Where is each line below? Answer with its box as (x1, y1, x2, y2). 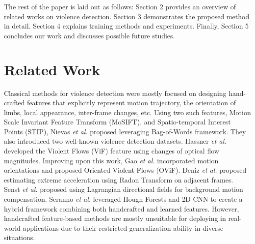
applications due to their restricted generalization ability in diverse (23, 222, 224, 233)
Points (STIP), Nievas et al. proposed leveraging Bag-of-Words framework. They (4, 126, 246, 136)
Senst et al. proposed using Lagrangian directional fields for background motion (4, 184, 243, 194)
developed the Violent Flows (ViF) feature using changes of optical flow (4, 146, 219, 156)
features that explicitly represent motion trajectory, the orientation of (27, 97, 236, 108)
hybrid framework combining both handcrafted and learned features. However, (4, 203, 239, 213)
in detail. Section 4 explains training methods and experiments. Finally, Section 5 (4, 21, 249, 31)
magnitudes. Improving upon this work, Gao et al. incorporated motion (4, 155, 219, 165)
